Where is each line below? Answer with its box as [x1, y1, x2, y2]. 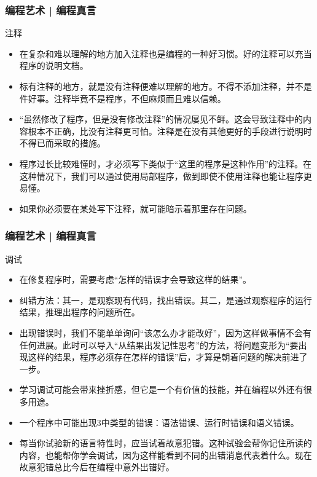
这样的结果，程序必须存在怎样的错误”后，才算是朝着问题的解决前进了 [28, 350, 308, 363]
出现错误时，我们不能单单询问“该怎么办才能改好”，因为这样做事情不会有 [19, 326, 312, 339]
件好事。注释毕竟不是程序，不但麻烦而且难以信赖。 [19, 92, 226, 104]
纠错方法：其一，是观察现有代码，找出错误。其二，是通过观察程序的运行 [19, 293, 312, 306]
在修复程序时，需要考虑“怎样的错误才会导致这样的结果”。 [19, 273, 252, 286]
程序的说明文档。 [19, 59, 88, 72]
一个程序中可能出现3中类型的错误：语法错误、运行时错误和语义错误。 [19, 416, 299, 428]
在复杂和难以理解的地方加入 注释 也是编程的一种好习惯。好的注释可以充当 [19, 47, 312, 60]
